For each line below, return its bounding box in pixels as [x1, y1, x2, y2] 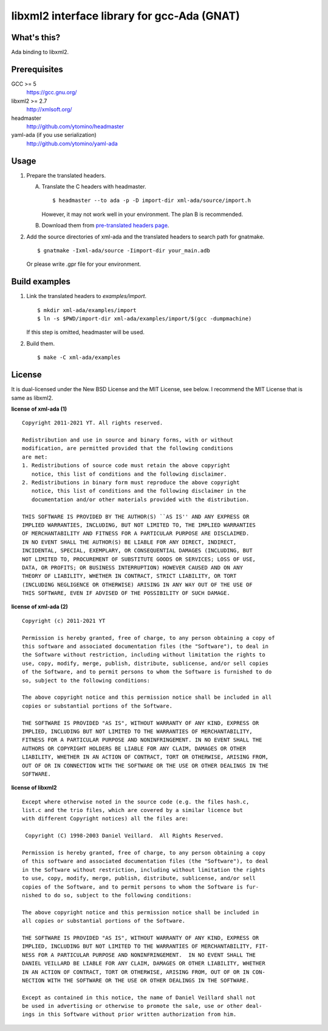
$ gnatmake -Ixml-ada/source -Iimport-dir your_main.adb [37, 247, 211, 254]
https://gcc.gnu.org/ [26, 89, 77, 96]
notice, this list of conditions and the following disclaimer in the [31, 487, 247, 495]
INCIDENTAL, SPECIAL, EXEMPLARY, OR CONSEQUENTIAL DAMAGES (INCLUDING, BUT [22, 547, 253, 554]
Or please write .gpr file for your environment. [26, 260, 142, 268]
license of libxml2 [11, 784, 57, 791]
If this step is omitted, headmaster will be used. [26, 328, 145, 336]
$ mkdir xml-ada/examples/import [37, 307, 137, 313]
